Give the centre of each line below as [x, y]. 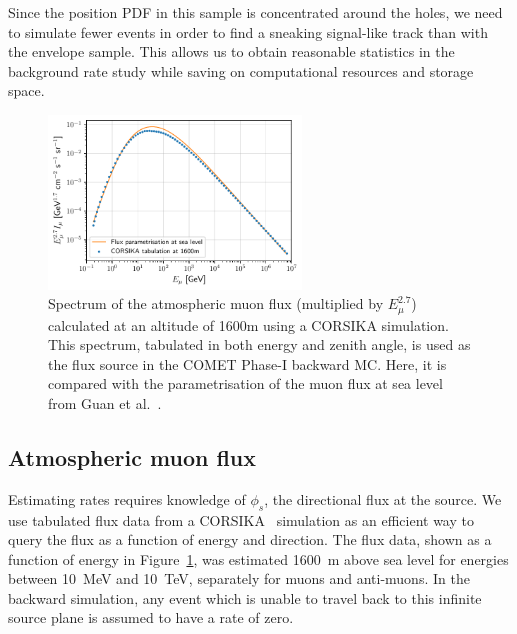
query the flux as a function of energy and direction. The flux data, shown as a [250, 539]
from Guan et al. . [105, 402]
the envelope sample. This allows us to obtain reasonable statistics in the [231, 51]
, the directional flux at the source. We [383, 498]
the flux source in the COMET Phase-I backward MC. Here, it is [247, 363]
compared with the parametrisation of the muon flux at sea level [245, 383]
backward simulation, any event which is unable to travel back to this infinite [245, 597]
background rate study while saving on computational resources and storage [241, 70]
